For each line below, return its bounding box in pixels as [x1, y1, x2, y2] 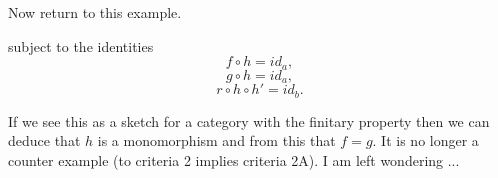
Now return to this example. [8, 2, 182, 22]
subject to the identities [8, 35, 154, 56]
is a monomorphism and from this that [97, 130, 336, 151]
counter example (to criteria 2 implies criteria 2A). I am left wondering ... [8, 149, 460, 170]
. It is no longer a [372, 130, 479, 151]
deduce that [8, 130, 81, 151]
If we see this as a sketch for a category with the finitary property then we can [8, 110, 490, 131]
